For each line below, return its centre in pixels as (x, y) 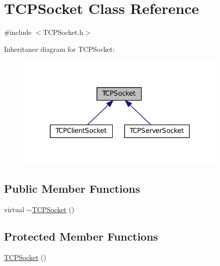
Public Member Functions (72, 188)
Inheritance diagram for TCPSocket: (59, 49)
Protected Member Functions (81, 236)
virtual (14, 209)
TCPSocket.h (63, 32)
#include (18, 32)
